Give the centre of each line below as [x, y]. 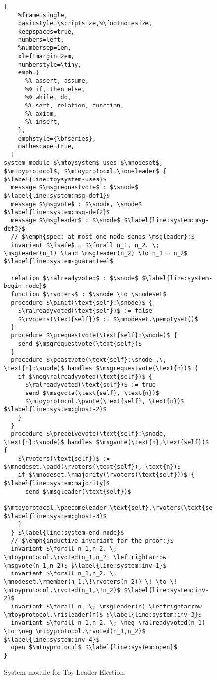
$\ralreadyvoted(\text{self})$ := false [85, 311]
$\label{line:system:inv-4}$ [52, 639]
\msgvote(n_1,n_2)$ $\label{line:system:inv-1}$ [85, 565]
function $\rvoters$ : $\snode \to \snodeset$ [89, 294]
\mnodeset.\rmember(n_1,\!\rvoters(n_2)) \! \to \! [90, 582]
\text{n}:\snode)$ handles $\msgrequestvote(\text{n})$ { [101, 368]
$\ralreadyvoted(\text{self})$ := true [90, 385]
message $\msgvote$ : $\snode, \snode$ [76, 204]
